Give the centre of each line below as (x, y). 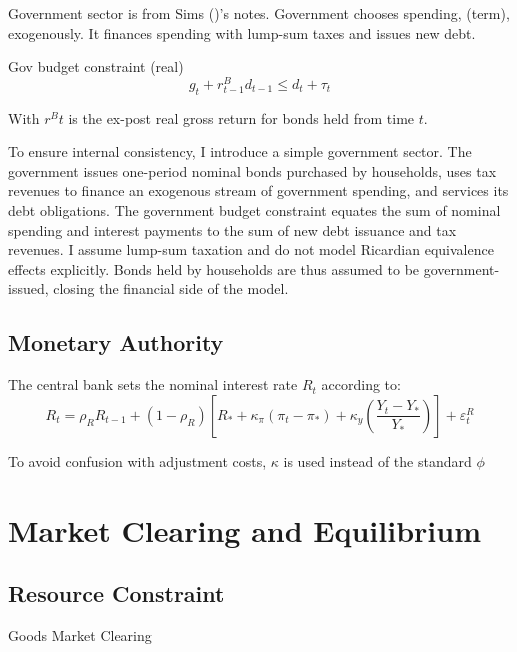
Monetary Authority (116, 342)
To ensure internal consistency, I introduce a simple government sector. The (240, 151)
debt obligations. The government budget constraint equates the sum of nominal (254, 210)
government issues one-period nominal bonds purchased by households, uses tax (252, 170)
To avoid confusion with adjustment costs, (137, 460)
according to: (361, 384)
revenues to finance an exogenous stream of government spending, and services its (258, 190)
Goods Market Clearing (80, 634)
